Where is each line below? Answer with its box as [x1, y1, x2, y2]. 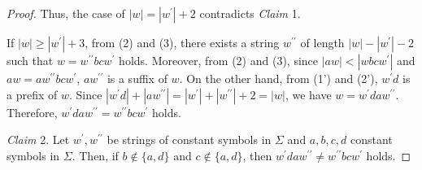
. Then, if [72, 146, 119, 163]
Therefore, [7, 103, 58, 120]
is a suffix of [107, 70, 167, 86]
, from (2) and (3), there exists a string [85, 34, 280, 50]
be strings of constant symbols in [107, 131, 272, 148]
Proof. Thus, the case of [7, 5, 125, 21]
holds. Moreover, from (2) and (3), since [119, 52, 319, 68]
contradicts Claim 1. [199, 5, 301, 21]
